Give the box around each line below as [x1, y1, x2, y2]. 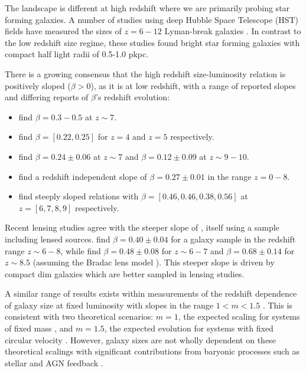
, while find [60, 244, 101, 257]
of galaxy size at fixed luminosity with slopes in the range [5, 298, 214, 311]
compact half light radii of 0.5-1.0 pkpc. [5, 48, 149, 60]
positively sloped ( [5, 79, 71, 91]
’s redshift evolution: [96, 91, 170, 103]
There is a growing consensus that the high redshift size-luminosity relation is [5, 67, 286, 80]
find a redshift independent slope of [18, 170, 147, 182]
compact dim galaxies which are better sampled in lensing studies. [5, 267, 245, 280]
